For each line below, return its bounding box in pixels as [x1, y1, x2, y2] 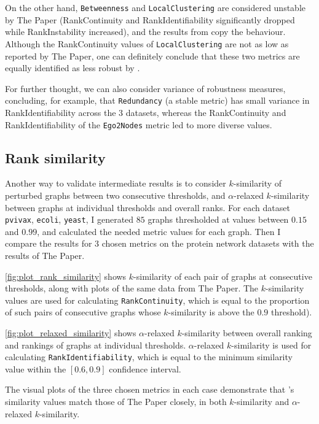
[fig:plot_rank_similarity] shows [5, 269, 127, 282]
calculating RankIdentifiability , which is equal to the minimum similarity [5, 350, 293, 363]
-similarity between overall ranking [181, 326, 312, 339]
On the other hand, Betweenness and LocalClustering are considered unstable [5, 1, 306, 13]
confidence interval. [109, 362, 181, 375]
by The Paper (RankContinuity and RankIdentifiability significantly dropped [5, 13, 295, 26]
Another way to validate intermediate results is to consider [5, 177, 226, 190]
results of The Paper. [5, 249, 85, 262]
